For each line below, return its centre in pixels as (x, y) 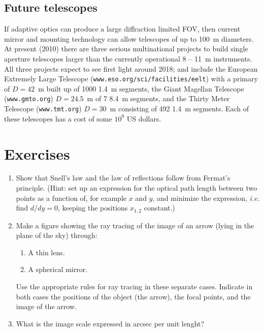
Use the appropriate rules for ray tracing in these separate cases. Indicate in (134, 286)
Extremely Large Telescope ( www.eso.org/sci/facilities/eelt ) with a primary (131, 79)
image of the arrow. (46, 306)
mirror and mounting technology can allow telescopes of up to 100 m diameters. (129, 38)
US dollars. (144, 118)
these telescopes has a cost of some (58, 118)
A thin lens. (46, 252)
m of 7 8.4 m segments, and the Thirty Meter (158, 98)
